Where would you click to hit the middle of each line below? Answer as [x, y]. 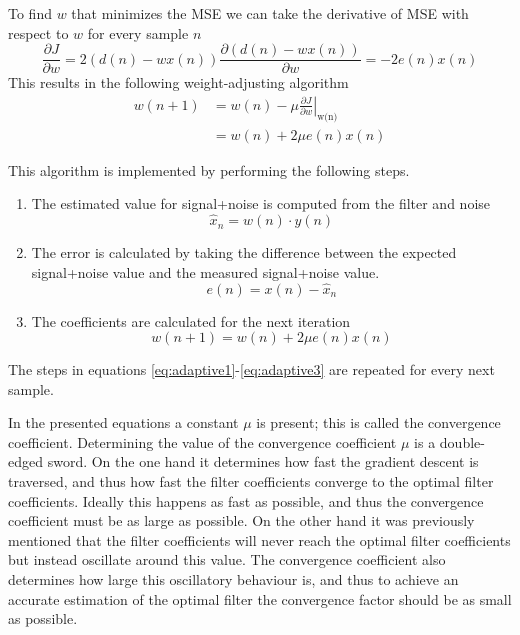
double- [462, 441]
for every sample [138, 32]
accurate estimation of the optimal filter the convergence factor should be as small [260, 598]
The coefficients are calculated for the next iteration [191, 320]
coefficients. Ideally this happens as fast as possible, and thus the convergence [246, 500]
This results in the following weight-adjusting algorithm [178, 82]
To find [30, 13]
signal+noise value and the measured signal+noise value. [205, 271]
